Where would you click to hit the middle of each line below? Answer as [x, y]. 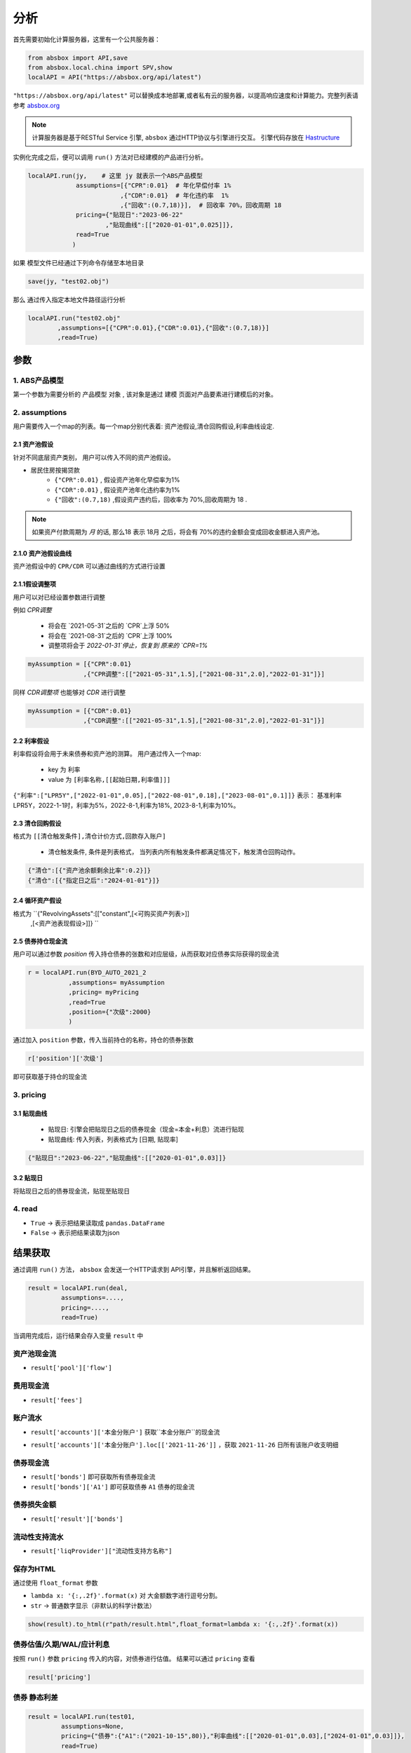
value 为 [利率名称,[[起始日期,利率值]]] [109, 779]
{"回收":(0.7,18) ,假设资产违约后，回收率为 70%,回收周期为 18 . [151, 500]
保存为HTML [34, 1569]
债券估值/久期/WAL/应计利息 [61, 1644]
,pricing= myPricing [104, 993]
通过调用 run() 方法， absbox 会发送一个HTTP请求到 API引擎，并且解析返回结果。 [134, 1270]
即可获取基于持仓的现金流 [50, 1077]
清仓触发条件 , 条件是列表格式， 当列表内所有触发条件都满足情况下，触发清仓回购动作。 [174, 852]
